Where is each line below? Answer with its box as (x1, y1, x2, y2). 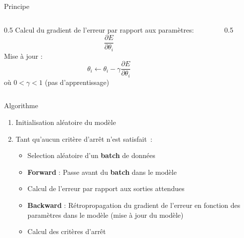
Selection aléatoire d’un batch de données (27, 150, 155, 160)
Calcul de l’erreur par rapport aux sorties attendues (27, 183, 185, 194)
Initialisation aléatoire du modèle (15, 117, 116, 127)
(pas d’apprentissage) (45, 77, 109, 87)
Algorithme (4, 100, 38, 111)
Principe (4, 1, 30, 11)
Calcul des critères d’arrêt (27, 226, 106, 237)
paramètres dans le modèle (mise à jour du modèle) (27, 209, 184, 220)
